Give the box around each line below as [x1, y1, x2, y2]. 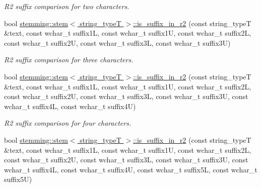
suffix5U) [4, 174, 32, 184]
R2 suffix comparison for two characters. [4, 1, 129, 11]
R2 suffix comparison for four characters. [4, 118, 132, 128]
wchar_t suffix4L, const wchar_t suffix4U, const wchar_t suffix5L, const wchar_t [4, 164, 257, 174]
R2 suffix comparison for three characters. [4, 54, 134, 65]
